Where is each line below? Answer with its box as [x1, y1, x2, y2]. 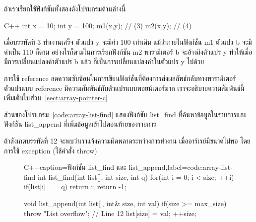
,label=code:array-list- [165, 162, 233, 172]
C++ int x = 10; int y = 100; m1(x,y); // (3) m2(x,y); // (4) [4, 20, 192, 30]
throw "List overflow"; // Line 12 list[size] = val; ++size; [24, 208, 196, 218]
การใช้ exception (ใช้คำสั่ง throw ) [4, 145, 97, 155]
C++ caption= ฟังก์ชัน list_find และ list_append [24, 162, 166, 172]
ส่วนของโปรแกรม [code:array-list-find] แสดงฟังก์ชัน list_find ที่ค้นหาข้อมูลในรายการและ [4, 109, 247, 119]
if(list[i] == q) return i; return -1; [24, 181, 127, 192]
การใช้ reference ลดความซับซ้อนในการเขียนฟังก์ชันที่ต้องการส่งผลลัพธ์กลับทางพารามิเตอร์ [4, 73, 236, 83]
